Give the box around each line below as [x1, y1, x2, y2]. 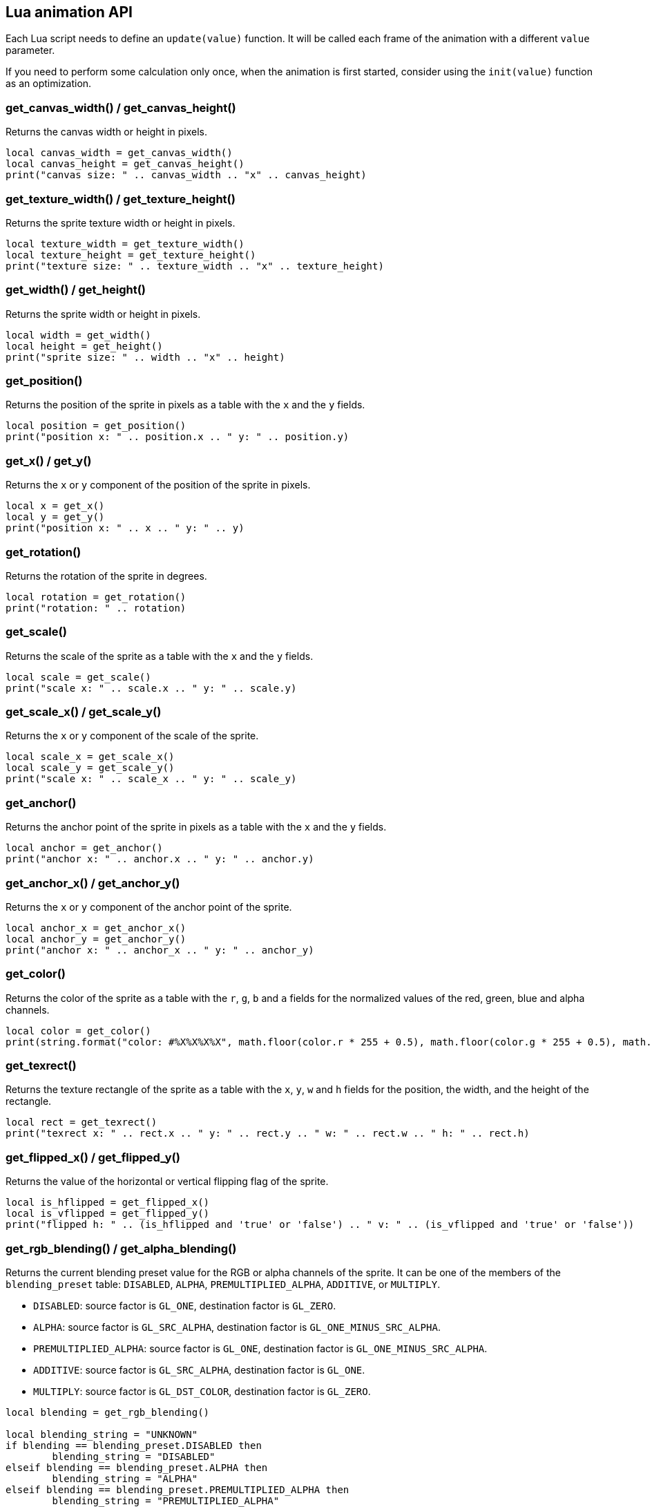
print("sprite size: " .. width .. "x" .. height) [6, 351, 285, 363]
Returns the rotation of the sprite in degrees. [6, 569, 207, 582]
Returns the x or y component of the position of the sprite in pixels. [6, 479, 311, 491]
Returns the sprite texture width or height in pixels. [6, 216, 236, 229]
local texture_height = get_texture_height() [6, 249, 256, 260]
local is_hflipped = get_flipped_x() [6, 1197, 210, 1209]
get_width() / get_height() [6, 283, 146, 297]
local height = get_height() [6, 340, 163, 352]
